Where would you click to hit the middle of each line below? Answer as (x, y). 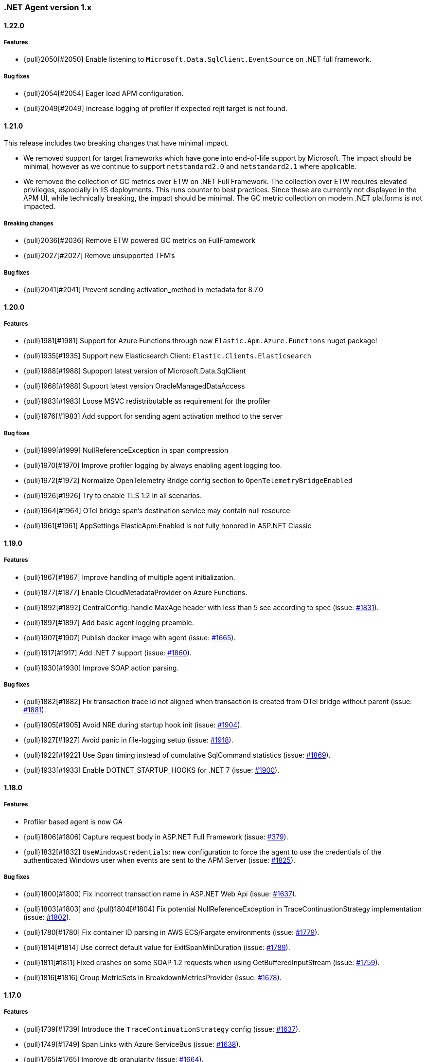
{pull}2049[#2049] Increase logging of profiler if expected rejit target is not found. (155, 109)
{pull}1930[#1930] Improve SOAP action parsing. (101, 668)
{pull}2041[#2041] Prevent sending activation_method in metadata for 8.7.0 (143, 289)
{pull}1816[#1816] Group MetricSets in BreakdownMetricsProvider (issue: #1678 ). (152, 978)
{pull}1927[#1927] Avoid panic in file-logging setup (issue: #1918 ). (128, 740)
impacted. (39, 206)
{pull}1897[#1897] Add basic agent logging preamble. (109, 622)
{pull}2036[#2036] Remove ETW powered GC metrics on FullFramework (140, 241)
